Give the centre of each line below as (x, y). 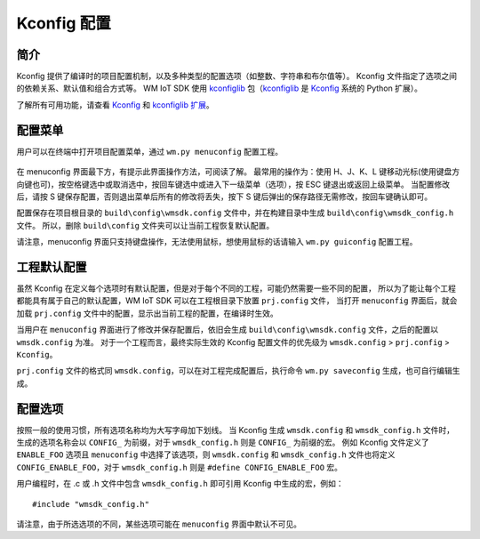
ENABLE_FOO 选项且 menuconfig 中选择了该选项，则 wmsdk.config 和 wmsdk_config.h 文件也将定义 (206, 455)
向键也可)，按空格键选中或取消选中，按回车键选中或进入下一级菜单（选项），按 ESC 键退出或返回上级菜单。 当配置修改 (233, 184)
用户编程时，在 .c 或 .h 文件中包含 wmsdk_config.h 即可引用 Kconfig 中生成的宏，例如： (180, 484)
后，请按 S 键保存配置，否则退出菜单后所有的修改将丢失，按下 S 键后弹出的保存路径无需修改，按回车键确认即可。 (224, 197)
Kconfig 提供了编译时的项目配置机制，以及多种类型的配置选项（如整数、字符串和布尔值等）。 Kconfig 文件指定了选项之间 (237, 76)
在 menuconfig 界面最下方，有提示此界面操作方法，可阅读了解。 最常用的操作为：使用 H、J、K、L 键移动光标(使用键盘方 (238, 172)
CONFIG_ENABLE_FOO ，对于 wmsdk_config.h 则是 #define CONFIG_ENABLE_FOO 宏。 (179, 467)
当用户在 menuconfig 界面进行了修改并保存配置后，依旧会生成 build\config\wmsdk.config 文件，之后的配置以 (228, 330)
